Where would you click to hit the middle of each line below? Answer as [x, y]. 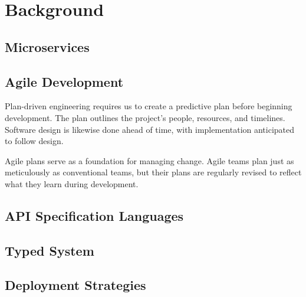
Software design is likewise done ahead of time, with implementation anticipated [150, 129]
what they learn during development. [72, 183]
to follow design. [34, 141]
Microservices [47, 46]
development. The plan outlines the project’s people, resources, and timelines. [145, 117]
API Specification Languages [94, 215]
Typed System [50, 250]
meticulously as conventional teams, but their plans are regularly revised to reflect [153, 172]
